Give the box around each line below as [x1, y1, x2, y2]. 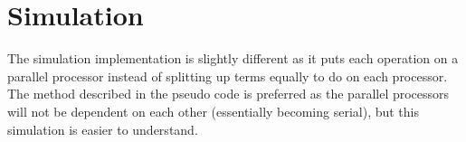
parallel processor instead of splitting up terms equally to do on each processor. [7, 66, 448, 85]
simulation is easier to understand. [7, 119, 198, 138]
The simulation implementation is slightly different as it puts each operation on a [7, 49, 459, 68]
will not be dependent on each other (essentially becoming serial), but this [7, 101, 419, 120]
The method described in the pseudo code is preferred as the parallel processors [7, 84, 450, 103]
